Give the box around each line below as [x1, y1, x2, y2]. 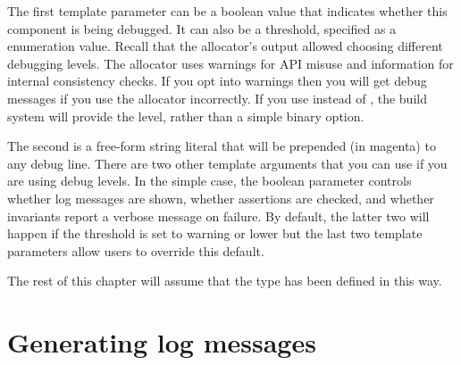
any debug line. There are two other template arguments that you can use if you [7, 153, 448, 172]
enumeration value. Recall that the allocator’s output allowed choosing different [7, 37, 443, 55]
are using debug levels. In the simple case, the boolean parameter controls [7, 171, 412, 190]
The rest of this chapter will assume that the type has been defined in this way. [7, 271, 442, 290]
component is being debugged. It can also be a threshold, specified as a [7, 19, 397, 37]
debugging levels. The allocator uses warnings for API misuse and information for [7, 54, 454, 72]
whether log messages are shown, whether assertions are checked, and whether [7, 188, 434, 207]
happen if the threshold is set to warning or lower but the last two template [7, 224, 423, 243]
